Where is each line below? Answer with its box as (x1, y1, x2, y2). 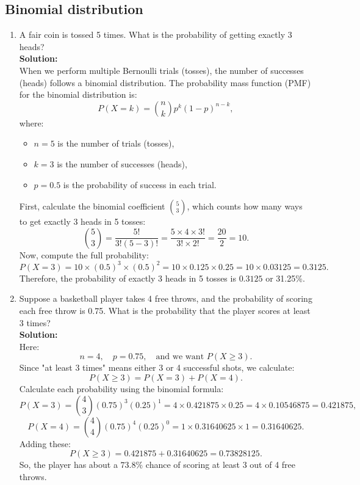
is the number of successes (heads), (57, 157, 187, 170)
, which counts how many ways (187, 200, 303, 213)
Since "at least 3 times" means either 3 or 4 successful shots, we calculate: (19, 361, 295, 374)
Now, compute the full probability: (19, 248, 149, 261)
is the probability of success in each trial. (63, 178, 217, 191)
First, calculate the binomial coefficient (19, 200, 165, 213)
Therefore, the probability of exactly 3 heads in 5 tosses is (19, 271, 236, 284)
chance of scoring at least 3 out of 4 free (145, 458, 296, 471)
